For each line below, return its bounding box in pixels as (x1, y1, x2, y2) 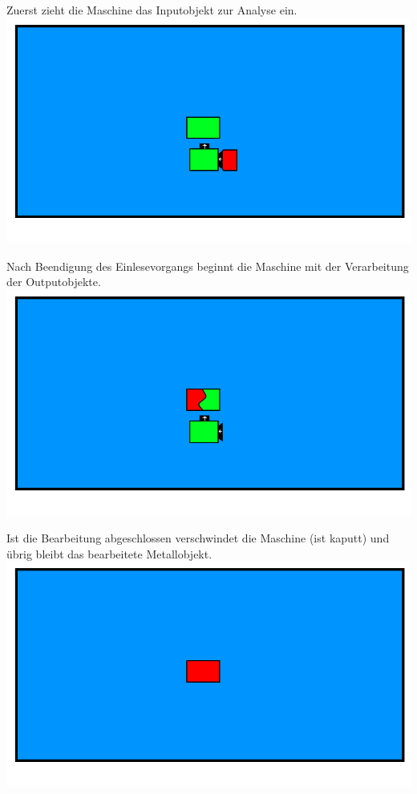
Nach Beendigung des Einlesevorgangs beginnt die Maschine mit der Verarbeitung (6, 257, 409, 274)
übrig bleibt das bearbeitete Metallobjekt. (6, 545, 213, 562)
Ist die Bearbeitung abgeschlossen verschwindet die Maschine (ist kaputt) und (6, 530, 390, 546)
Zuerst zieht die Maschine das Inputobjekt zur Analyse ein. (6, 2, 298, 18)
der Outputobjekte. (6, 273, 101, 290)
